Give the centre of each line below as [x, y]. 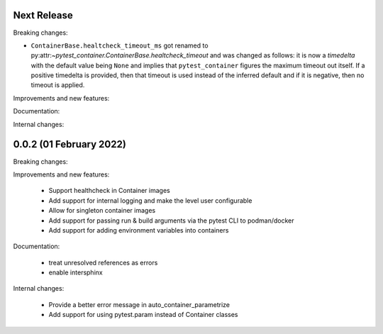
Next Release [43, 15]
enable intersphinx [76, 272]
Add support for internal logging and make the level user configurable [150, 200]
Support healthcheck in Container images [109, 191]
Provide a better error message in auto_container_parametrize [139, 304]
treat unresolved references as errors [103, 262]
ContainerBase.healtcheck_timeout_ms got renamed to [120, 45]
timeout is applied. [58, 85]
